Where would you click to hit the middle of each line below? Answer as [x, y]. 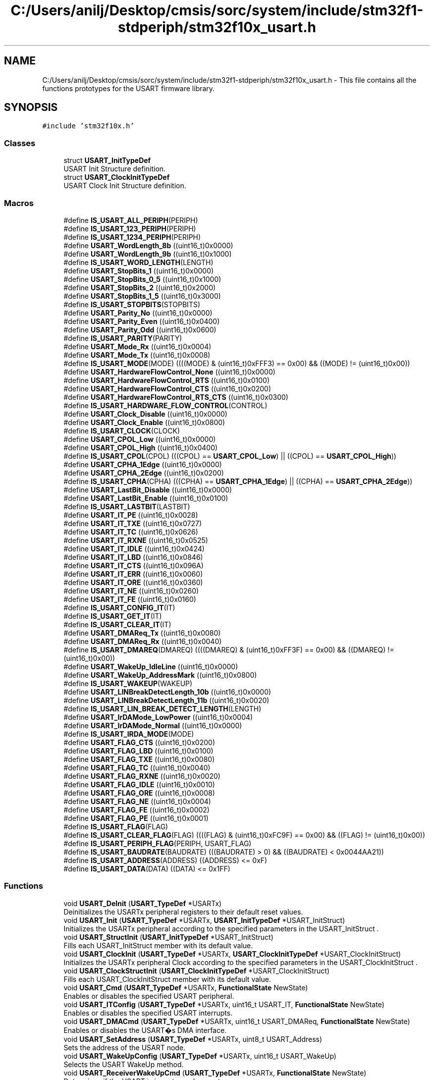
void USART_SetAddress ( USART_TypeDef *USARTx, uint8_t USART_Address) [193, 1039]
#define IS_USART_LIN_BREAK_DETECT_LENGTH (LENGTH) [163, 708]
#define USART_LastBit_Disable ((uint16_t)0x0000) [148, 489]
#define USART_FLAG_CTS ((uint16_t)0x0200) [139, 742]
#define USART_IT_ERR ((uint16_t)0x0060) [133, 574]
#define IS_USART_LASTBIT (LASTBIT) [127, 506]
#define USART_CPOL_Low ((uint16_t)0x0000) [140, 439]
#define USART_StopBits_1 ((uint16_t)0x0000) [139, 270]
